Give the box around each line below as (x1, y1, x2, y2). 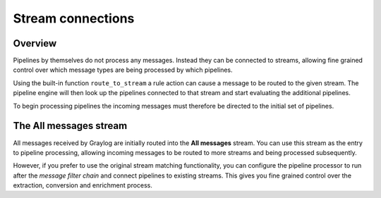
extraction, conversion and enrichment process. (13, 181, 153, 190)
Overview (13, 37, 57, 49)
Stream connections (13, 11, 135, 26)
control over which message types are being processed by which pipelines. (13, 66, 233, 74)
